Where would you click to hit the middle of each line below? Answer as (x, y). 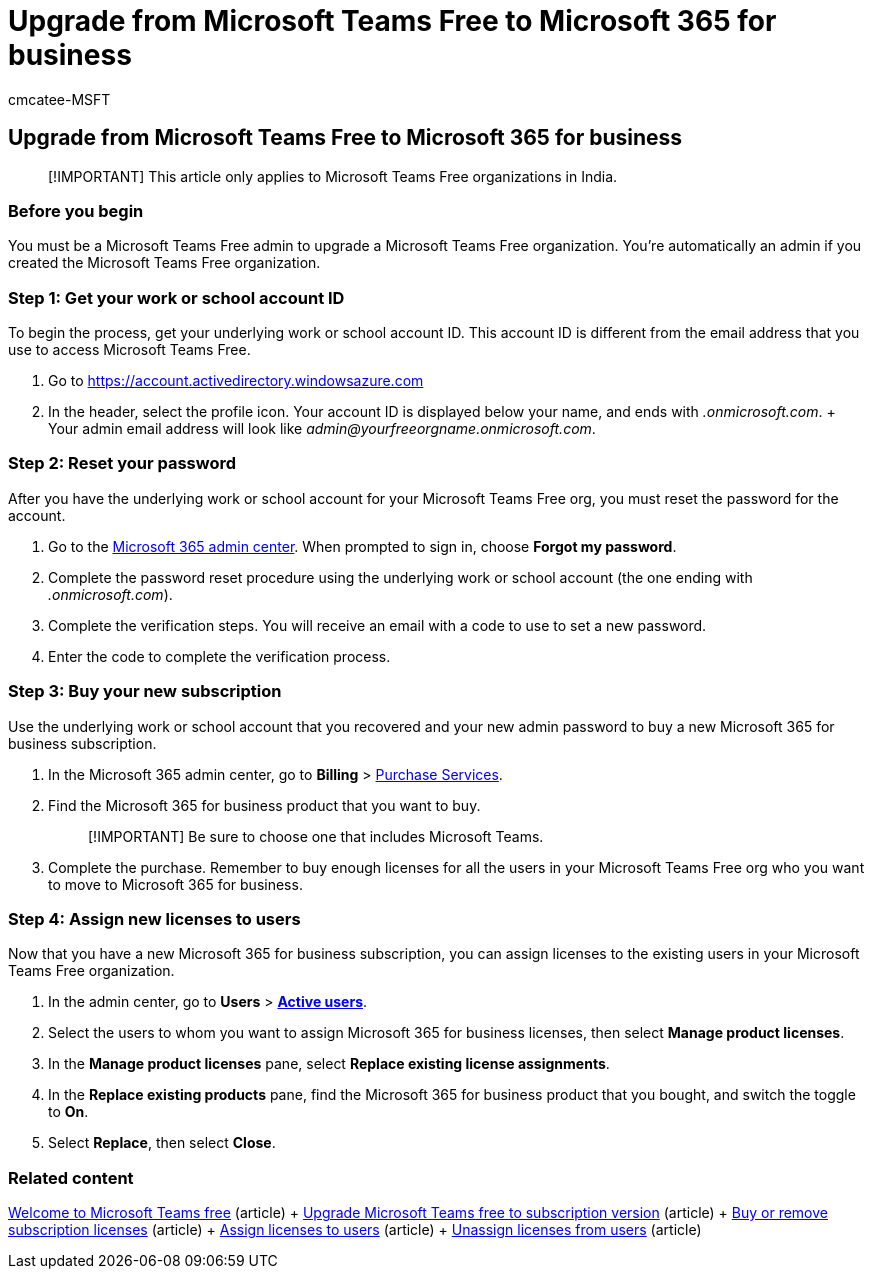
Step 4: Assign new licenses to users (154, 918)
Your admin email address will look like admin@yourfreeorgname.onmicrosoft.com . (322, 429)
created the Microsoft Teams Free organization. (164, 263)
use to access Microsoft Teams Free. (129, 350)
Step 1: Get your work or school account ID (176, 297)
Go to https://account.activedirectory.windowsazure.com (236, 381)
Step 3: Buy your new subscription (145, 691)
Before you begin (76, 210)
